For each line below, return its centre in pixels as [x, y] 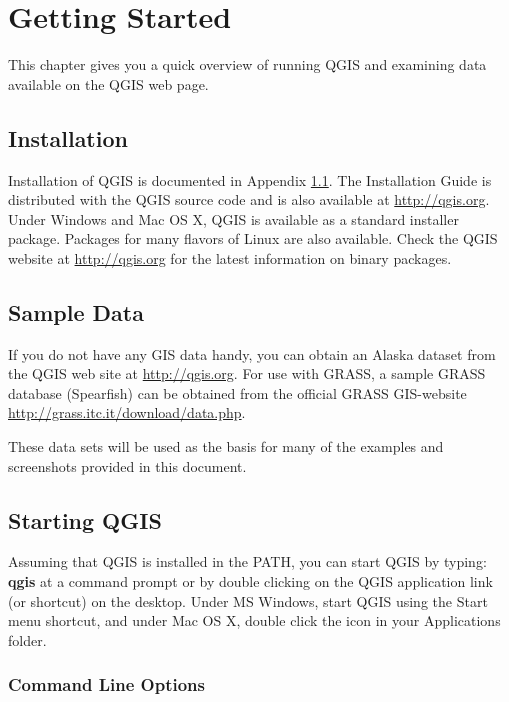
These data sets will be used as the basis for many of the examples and [226, 446]
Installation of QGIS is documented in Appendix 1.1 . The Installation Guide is [250, 179]
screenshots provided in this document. [127, 465]
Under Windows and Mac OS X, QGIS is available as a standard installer [233, 218]
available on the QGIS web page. [108, 83]
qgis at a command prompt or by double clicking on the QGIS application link [250, 581]
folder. [27, 639]
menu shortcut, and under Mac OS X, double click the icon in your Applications [254, 620]
